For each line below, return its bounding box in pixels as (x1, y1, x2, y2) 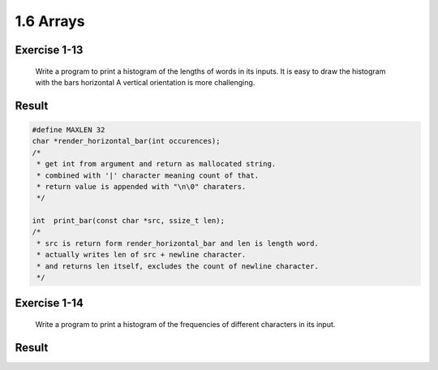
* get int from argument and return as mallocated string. (36, 159, 277, 169)
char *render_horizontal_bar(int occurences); (32, 136, 221, 146)
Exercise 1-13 (15, 43, 84, 57)
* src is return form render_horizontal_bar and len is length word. (36, 239, 320, 247)
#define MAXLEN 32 (32, 125, 105, 134)
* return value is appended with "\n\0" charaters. (36, 182, 247, 191)
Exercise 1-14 (15, 296, 84, 310)
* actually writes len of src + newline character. (36, 250, 247, 260)
